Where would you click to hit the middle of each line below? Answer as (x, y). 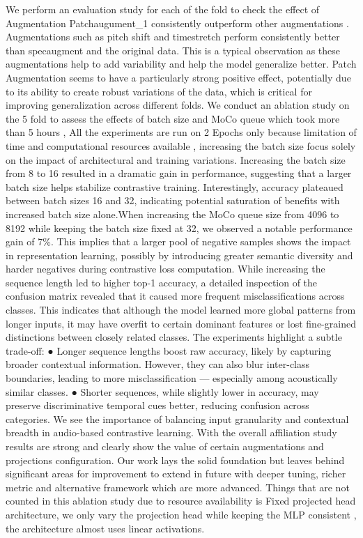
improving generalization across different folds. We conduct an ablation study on (178, 105)
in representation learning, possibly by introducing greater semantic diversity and (179, 255)
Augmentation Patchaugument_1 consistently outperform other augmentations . (177, 23)
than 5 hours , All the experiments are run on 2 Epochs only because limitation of (181, 132)
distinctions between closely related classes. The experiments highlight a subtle (174, 337)
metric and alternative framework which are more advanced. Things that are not (178, 487)
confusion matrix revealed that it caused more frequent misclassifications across (175, 296)
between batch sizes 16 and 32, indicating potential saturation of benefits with (173, 200)
